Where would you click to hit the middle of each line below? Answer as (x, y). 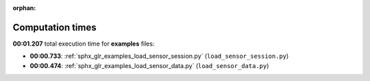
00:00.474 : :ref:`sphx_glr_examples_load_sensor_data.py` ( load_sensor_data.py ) (149, 65)
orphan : (24, 8)
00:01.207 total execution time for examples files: (84, 44)
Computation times (54, 27)
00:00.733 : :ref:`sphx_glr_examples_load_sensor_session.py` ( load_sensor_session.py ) (159, 56)
